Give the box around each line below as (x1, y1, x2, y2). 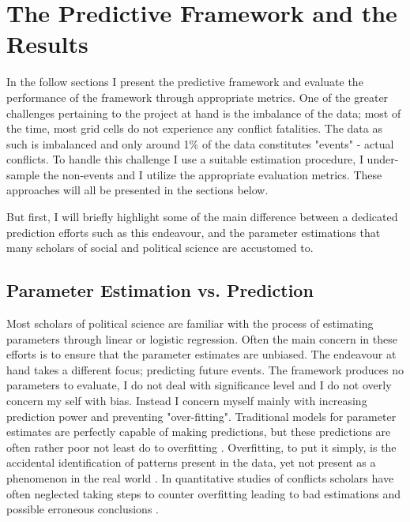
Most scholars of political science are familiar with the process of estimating (6, 315, 374, 332)
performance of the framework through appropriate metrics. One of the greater (6, 88, 389, 105)
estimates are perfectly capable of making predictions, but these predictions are (6, 423, 391, 440)
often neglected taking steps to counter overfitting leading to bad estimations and (6, 485, 401, 501)
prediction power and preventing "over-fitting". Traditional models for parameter (6, 407, 397, 424)
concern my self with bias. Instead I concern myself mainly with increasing (6, 392, 367, 409)
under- (367, 151, 399, 167)
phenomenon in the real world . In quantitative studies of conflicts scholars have (6, 469, 394, 486)
